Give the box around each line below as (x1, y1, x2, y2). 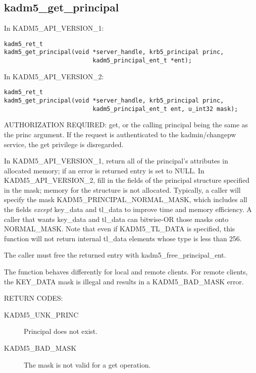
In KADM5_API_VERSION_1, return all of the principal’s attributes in (4, 156, 228, 166)
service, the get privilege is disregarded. (4, 139, 124, 149)
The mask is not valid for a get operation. (24, 359, 151, 370)
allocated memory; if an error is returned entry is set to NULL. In (4, 165, 205, 175)
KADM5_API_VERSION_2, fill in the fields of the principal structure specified (4, 175, 250, 185)
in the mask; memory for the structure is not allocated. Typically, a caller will (4, 184, 241, 195)
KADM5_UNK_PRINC (4, 309, 79, 320)
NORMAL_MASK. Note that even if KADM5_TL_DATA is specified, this (4, 223, 235, 234)
